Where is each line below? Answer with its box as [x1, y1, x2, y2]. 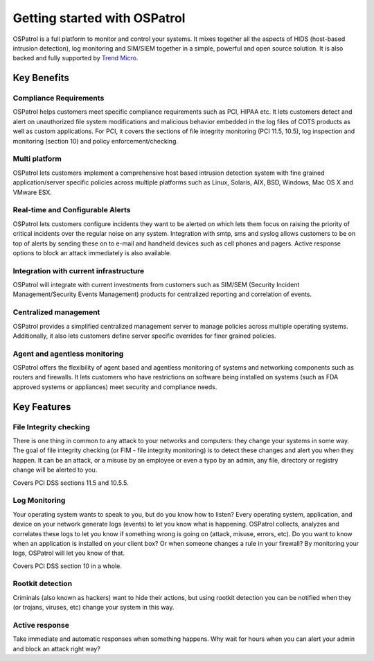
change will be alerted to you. [12, 465, 98, 474]
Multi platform [12, 154, 62, 164]
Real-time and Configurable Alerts [12, 205, 131, 215]
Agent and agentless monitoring [12, 349, 124, 359]
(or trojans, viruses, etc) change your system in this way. [12, 603, 175, 612]
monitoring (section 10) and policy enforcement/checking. [12, 137, 178, 145]
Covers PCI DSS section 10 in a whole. [12, 562, 123, 570]
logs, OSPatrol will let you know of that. [12, 549, 125, 558]
